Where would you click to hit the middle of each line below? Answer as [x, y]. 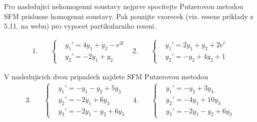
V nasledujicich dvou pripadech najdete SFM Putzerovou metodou [106, 77]
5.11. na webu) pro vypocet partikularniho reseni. [80, 26]
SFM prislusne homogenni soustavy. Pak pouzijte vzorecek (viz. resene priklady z [129, 16]
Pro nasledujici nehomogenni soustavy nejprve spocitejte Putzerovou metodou [124, 6]
